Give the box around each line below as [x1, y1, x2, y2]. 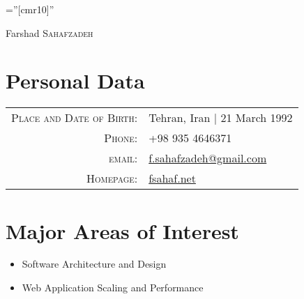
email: [109, 150, 138, 167]
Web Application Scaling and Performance [22, 280, 204, 295]
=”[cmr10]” [6, 2, 54, 16]
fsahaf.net [149, 170, 196, 187]
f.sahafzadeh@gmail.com [149, 150, 267, 167]
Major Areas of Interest [6, 216, 239, 245]
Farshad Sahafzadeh [6, 25, 93, 40]
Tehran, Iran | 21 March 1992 [149, 109, 293, 126]
